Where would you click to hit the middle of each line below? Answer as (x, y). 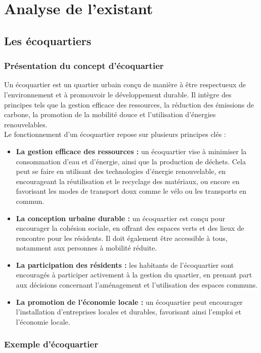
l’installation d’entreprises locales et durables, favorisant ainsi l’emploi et (129, 312)
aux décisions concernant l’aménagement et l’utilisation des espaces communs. (137, 285)
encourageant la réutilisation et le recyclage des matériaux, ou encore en (128, 181)
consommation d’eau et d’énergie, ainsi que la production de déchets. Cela (131, 161)
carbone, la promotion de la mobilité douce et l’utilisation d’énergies (110, 114)
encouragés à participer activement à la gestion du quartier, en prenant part (134, 275)
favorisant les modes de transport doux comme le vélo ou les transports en (131, 191)
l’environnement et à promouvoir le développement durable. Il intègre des (118, 94)
